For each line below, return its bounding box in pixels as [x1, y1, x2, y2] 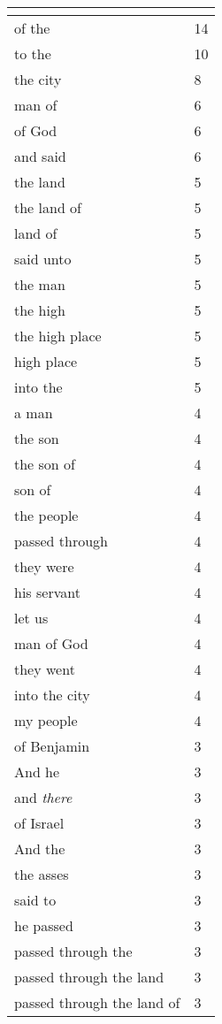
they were [14, 556, 74, 577]
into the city [14, 684, 90, 705]
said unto [14, 248, 72, 269]
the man [14, 274, 65, 294]
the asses [14, 864, 69, 884]
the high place [14, 325, 102, 346]
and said [14, 146, 66, 166]
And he [14, 761, 60, 782]
